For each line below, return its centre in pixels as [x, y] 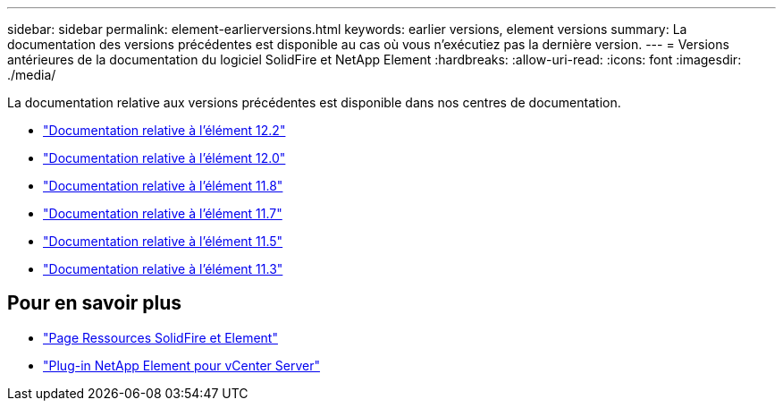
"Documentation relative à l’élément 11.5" [163, 241]
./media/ [32, 75]
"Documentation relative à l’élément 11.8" [163, 186]
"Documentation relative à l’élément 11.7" [163, 213]
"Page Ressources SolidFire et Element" [160, 337]
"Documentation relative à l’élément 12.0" [164, 158]
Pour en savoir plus [95, 303]
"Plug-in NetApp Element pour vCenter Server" [181, 365]
